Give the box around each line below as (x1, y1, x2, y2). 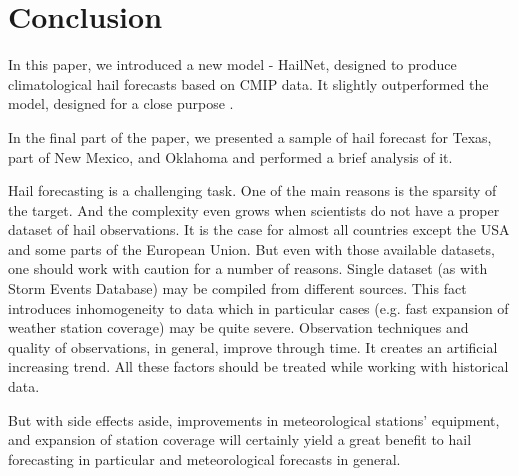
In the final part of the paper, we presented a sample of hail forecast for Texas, (8, 126, 492, 147)
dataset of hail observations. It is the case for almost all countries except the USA (8, 219, 510, 240)
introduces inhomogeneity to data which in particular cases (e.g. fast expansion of (8, 297, 509, 318)
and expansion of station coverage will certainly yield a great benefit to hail (8, 429, 472, 450)
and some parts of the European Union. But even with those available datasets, (8, 238, 495, 259)
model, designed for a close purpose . (8, 93, 234, 114)
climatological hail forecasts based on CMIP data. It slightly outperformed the (8, 73, 489, 94)
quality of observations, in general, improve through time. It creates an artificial (8, 336, 498, 357)
